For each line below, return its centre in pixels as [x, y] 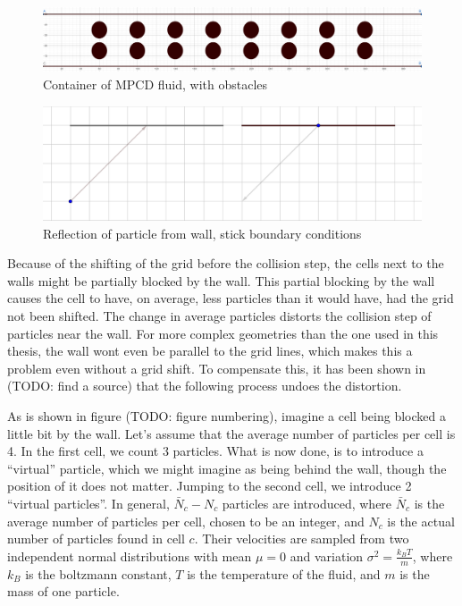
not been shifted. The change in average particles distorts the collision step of [219, 315]
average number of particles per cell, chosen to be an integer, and [186, 521]
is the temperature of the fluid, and [284, 573]
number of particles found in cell [96, 539]
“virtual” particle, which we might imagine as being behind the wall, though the [227, 468]
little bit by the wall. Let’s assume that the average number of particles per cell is [231, 433]
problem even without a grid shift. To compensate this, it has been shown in [217, 368]
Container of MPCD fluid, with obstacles [155, 84]
